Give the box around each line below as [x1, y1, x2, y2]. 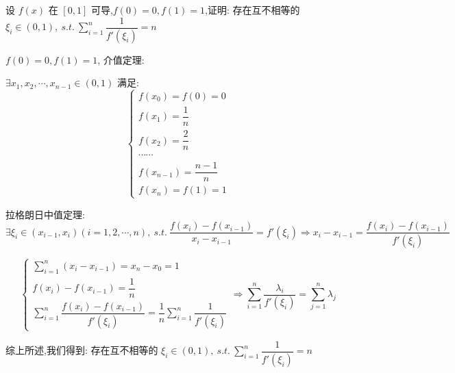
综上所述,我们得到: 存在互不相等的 [5, 343, 158, 357]
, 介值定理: [97, 52, 145, 66]
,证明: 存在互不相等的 [205, 3, 300, 16]
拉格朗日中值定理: [5, 207, 85, 221]
